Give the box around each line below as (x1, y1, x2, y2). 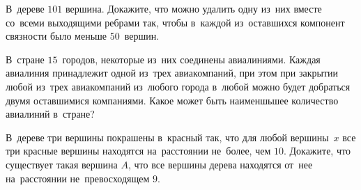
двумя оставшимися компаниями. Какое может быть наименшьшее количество (6, 93, 339, 107)
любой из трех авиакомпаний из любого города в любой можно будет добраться (6, 79, 351, 93)
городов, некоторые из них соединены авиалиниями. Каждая (62, 52, 321, 66)
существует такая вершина (6, 157, 118, 171)
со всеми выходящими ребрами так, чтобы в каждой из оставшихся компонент (6, 15, 345, 29)
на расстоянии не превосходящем (6, 171, 150, 185)
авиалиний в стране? (6, 106, 95, 121)
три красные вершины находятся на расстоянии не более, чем (6, 143, 271, 158)
